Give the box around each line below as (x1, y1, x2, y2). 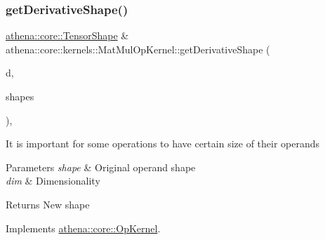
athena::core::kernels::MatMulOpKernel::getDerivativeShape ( (6, 41, 270, 56)
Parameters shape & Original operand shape (6, 159, 196, 174)
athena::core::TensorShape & (6, 28, 129, 43)
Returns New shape (6, 196, 90, 211)
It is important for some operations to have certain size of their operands (6, 136, 320, 151)
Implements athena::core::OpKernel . (6, 220, 161, 235)
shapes (6, 89, 34, 103)
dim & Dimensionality (6, 173, 100, 188)
